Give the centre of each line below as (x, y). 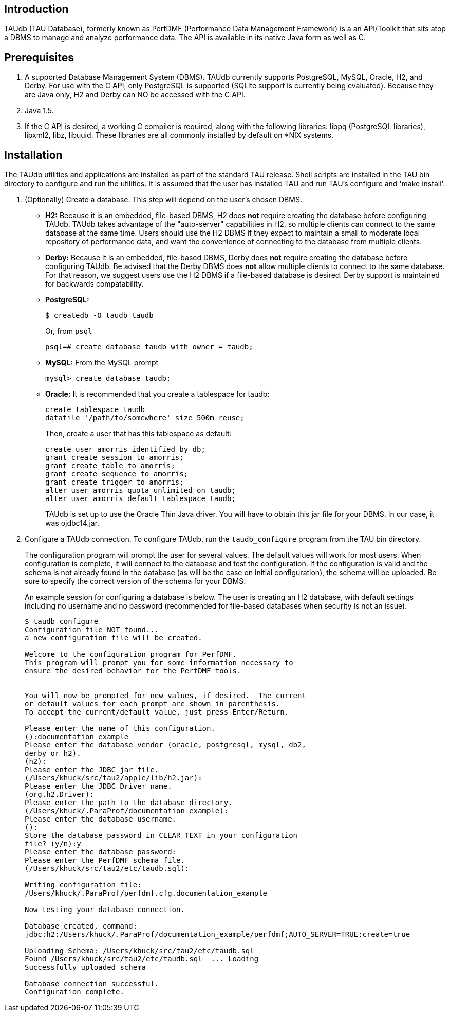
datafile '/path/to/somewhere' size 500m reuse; (145, 418)
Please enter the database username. (101, 819)
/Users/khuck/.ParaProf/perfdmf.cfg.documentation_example (146, 893)
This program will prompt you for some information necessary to (159, 663)
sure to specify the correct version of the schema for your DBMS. (135, 581)
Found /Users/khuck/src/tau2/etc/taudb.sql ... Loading (142, 959)
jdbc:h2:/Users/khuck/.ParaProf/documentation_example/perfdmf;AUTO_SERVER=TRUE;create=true (218, 934)
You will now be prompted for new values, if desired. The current (165, 696)
